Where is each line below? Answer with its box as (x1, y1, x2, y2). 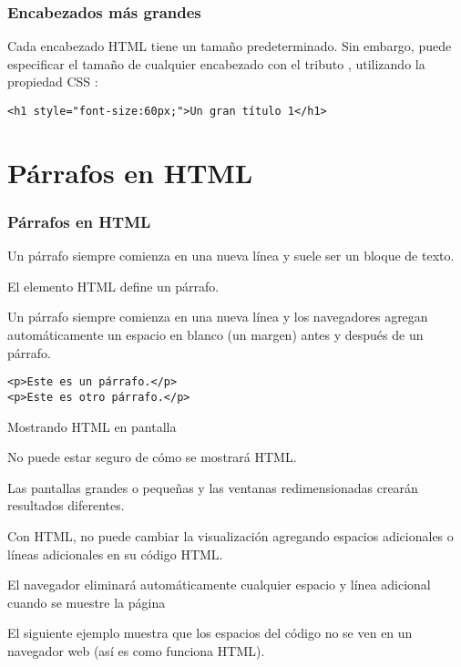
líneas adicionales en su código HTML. (7, 544, 223, 563)
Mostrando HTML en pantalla (7, 416, 177, 436)
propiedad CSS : (7, 72, 98, 91)
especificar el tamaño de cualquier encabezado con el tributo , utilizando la (7, 54, 425, 73)
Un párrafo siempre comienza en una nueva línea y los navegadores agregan (7, 307, 428, 326)
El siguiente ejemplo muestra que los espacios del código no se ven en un (7, 623, 413, 642)
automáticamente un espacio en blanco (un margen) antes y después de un (7, 325, 424, 344)
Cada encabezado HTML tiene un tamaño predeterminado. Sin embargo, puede (7, 36, 452, 56)
